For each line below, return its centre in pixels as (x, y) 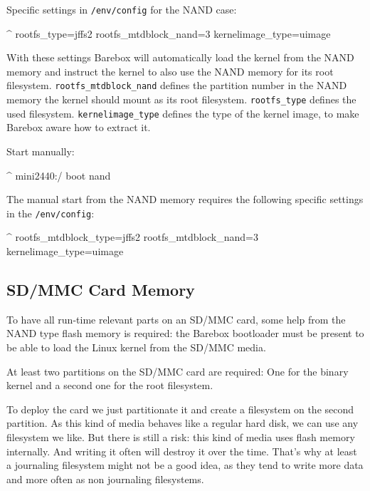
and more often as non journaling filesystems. (105, 479)
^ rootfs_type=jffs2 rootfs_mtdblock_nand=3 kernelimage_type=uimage (169, 33)
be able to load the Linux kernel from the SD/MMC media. (136, 347)
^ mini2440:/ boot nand (59, 175)
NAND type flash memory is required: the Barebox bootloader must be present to (185, 333)
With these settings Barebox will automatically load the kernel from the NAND (180, 57)
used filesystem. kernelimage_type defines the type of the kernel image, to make (183, 113)
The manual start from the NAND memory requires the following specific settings (185, 199)
